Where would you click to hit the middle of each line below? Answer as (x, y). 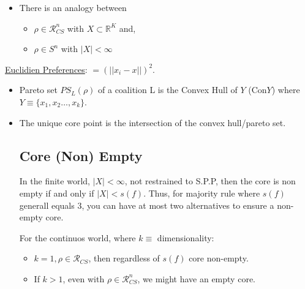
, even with (84, 278)
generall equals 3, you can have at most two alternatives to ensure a (147, 205)
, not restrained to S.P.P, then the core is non (210, 181)
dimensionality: (186, 237)
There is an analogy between (73, 7)
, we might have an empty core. (196, 278)
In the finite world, (55, 181)
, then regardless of (124, 258)
